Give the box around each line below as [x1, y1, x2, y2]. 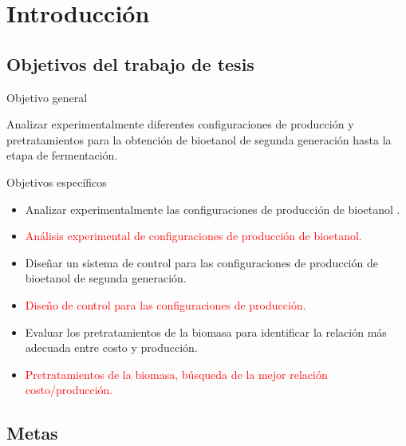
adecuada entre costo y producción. [25, 339, 198, 356]
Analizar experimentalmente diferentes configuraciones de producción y [6, 116, 354, 132]
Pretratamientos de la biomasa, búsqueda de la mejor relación [25, 365, 328, 382]
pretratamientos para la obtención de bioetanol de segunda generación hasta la [6, 131, 392, 148]
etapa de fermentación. [6, 147, 118, 164]
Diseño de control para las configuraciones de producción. [25, 296, 306, 313]
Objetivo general [6, 89, 88, 105]
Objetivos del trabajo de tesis [6, 51, 254, 76]
